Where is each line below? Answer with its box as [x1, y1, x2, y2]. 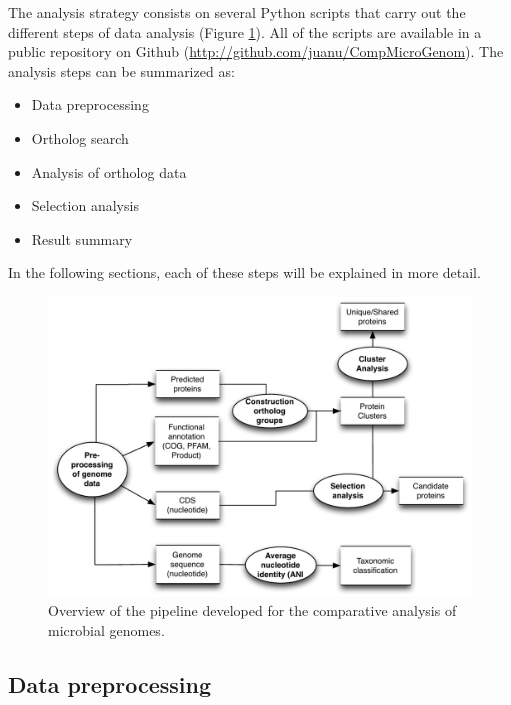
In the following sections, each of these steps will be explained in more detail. [8, 262, 481, 283]
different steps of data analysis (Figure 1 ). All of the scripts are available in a [8, 21, 482, 42]
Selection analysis [31, 195, 139, 216]
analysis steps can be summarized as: [8, 60, 235, 81]
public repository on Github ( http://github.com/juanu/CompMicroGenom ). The [8, 41, 504, 62]
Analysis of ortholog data [31, 161, 187, 182]
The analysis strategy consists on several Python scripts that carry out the [8, 2, 466, 22]
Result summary [31, 228, 133, 249]
